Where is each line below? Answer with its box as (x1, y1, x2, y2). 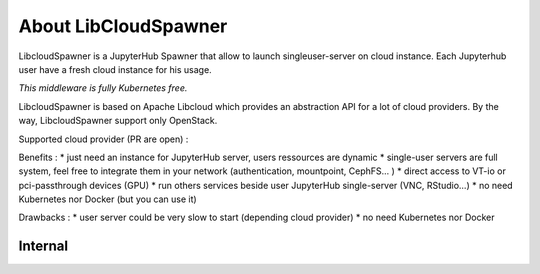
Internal (18, 238, 69, 255)
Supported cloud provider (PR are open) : (18, 133, 189, 145)
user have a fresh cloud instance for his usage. (18, 63, 212, 75)
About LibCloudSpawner (18, 15, 228, 37)
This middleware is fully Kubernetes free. (18, 82, 188, 94)
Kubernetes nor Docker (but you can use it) (18, 193, 197, 205)
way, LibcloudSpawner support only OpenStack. (18, 115, 218, 127)
